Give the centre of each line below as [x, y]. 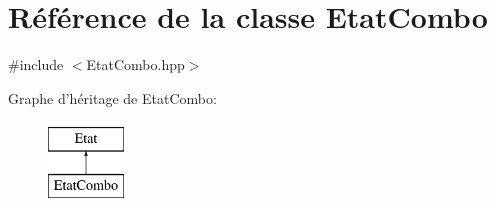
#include [36, 64]
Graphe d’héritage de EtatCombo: [112, 97]
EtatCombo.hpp [135, 64]
